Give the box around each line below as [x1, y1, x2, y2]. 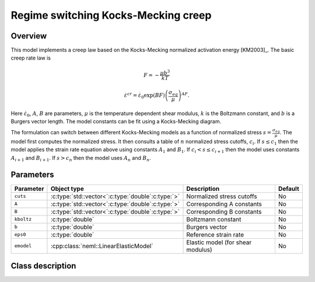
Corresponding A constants [186, 200, 262, 208]
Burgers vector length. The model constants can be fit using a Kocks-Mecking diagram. [10, 118, 222, 125]
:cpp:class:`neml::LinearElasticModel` [50, 242, 154, 250]
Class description [10, 261, 76, 271]
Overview [10, 31, 47, 41]
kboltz [14, 216, 32, 222]
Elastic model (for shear [186, 238, 252, 246]
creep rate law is [10, 54, 51, 61]
